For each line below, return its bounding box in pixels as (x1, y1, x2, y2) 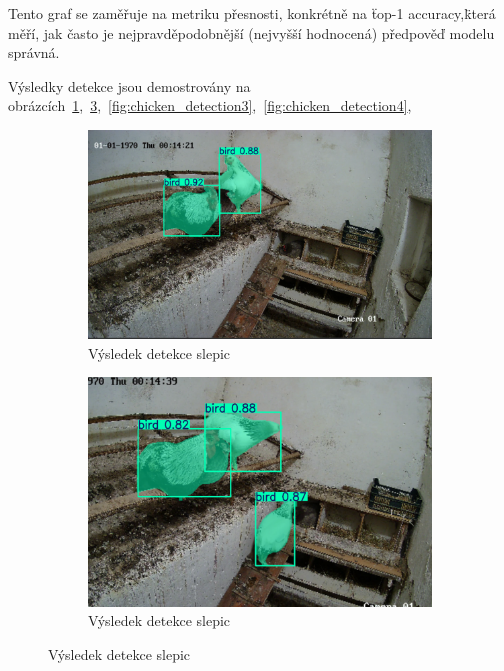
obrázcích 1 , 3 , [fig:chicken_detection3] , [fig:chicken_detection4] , (8, 95, 412, 116)
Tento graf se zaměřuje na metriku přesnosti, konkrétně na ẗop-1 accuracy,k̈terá (8, 3, 496, 23)
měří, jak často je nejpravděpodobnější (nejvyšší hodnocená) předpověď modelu (8, 22, 495, 43)
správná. (8, 42, 60, 63)
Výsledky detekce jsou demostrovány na (8, 75, 251, 96)
